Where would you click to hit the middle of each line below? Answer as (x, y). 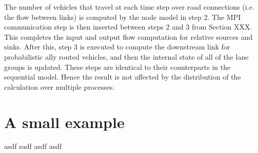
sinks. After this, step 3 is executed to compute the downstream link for (117, 47)
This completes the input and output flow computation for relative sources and (128, 36)
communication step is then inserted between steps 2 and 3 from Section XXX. (128, 27)
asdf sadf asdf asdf (33, 146)
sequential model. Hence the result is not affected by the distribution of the (123, 77)
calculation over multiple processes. (59, 86)
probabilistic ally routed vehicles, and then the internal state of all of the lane (126, 56)
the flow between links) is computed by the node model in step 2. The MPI (123, 17)
